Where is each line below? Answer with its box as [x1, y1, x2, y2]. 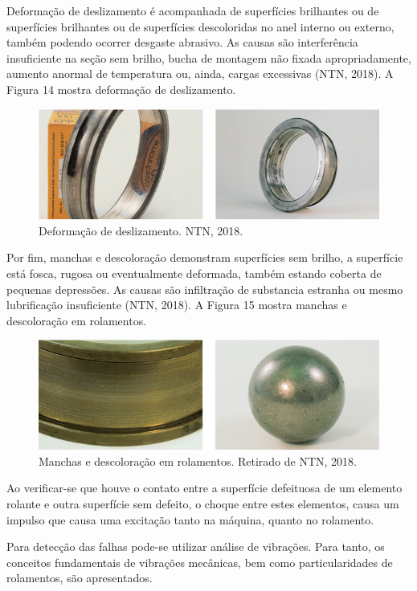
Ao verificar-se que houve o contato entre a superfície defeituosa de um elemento [6, 479, 403, 496]
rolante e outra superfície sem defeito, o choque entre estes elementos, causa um [6, 495, 399, 512]
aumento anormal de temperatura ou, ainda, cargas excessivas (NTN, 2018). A [6, 65, 394, 82]
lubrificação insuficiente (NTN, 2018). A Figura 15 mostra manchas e [6, 296, 347, 313]
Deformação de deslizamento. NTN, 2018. [39, 222, 243, 238]
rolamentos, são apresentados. [6, 569, 153, 586]
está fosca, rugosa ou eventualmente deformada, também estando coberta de [6, 264, 382, 281]
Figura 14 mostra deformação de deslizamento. [6, 80, 236, 97]
